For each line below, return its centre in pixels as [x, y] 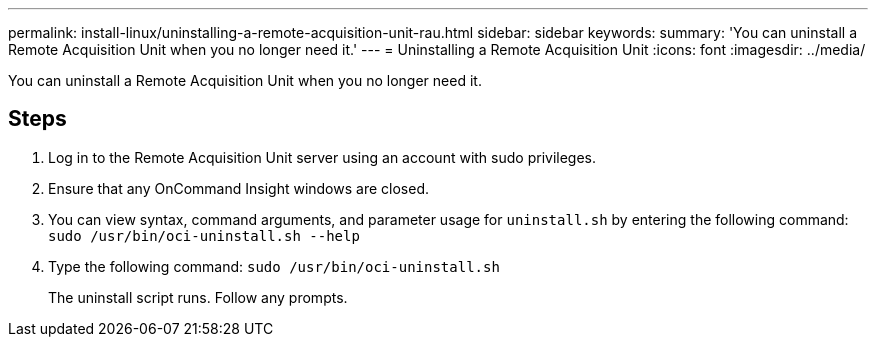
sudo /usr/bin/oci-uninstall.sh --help [204, 235]
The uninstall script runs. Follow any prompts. [198, 297]
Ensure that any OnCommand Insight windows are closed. [238, 188]
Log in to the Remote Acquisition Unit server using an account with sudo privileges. [322, 157]
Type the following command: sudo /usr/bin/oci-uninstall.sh [274, 266]
